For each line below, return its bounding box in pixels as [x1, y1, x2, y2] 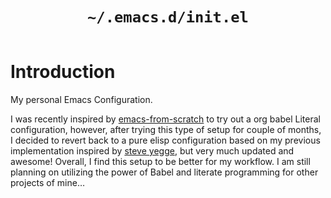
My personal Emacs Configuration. [10, 93, 153, 105]
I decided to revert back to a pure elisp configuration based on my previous [10, 134, 321, 146]
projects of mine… [10, 176, 86, 188]
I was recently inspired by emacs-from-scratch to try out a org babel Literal [10, 113, 321, 125]
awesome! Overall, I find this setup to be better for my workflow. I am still [10, 155, 311, 167]
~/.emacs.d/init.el [87, 8, 249, 27]
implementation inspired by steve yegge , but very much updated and [10, 144, 295, 157]
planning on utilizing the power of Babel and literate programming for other [10, 166, 319, 178]
